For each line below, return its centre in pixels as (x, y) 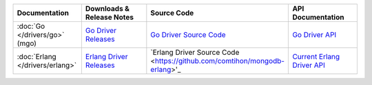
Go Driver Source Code (188, 35)
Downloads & (107, 9)
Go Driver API (314, 35)
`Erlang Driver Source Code (195, 52)
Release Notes (110, 17)
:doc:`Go (31, 26)
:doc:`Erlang (37, 57)
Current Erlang (316, 57)
